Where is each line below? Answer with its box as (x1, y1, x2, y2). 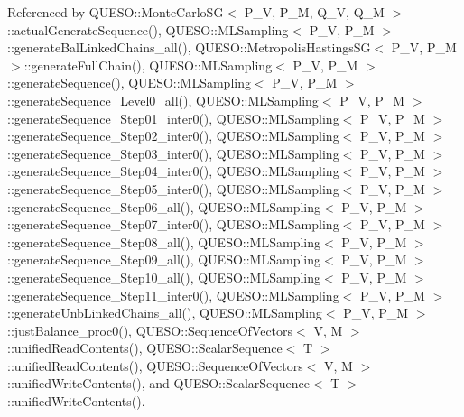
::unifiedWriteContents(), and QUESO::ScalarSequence (7, 374, 310, 393)
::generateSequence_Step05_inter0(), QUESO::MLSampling (7, 179, 339, 198)
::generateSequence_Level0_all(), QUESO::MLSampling (7, 90, 319, 109)
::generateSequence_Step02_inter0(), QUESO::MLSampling (7, 126, 339, 145)
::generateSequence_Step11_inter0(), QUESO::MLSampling (7, 285, 339, 304)
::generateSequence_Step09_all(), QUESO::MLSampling (7, 250, 320, 269)
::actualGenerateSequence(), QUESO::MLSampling (7, 20, 289, 39)
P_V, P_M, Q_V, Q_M (244, 3, 385, 21)
